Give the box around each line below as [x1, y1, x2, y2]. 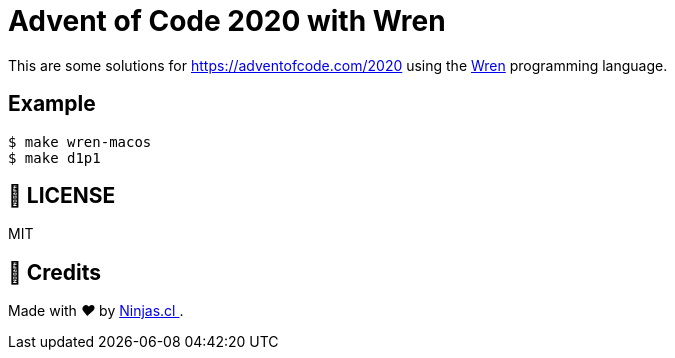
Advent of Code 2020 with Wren [8, 4, 446, 38]
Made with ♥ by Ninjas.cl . [8, 302, 184, 320]
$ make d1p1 [8, 149, 101, 166]
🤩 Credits [8, 259, 102, 285]
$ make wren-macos [8, 133, 152, 150]
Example [8, 91, 96, 117]
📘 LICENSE [8, 183, 116, 209]
